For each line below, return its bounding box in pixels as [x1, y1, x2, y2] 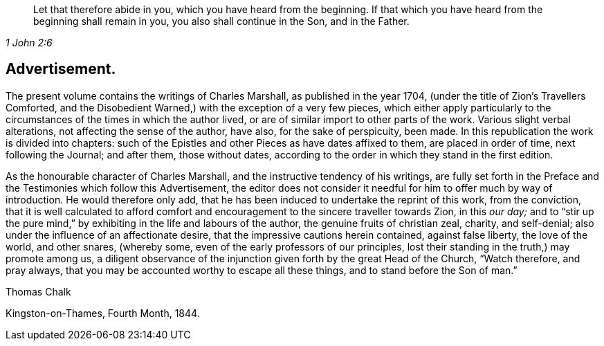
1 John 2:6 [6, 37, 53, 48]
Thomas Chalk [6, 285, 71, 298]
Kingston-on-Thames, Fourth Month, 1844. [6, 307, 200, 319]
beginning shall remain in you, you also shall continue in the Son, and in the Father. [33, 15, 410, 27]
